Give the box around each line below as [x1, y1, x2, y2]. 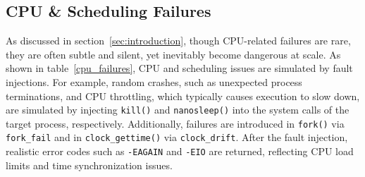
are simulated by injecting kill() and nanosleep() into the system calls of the [6, 102, 349, 117]
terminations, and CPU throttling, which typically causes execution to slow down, [6, 88, 360, 103]
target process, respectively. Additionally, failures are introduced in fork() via [6, 116, 345, 130]
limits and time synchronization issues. [6, 157, 173, 172]
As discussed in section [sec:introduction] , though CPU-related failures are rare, [6, 33, 351, 48]
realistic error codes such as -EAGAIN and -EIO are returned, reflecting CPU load [6, 144, 354, 159]
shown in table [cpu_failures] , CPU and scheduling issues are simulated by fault [6, 61, 353, 75]
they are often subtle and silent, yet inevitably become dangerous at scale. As [6, 47, 341, 61]
